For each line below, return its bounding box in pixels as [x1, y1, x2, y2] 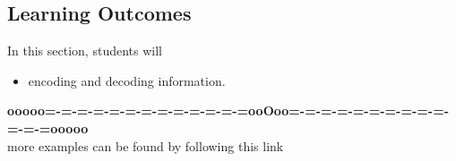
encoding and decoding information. [28, 71, 226, 89]
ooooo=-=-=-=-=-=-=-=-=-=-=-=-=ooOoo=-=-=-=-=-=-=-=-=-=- [7, 101, 450, 120]
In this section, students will [7, 41, 162, 60]
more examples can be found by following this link [7, 136, 284, 155]
